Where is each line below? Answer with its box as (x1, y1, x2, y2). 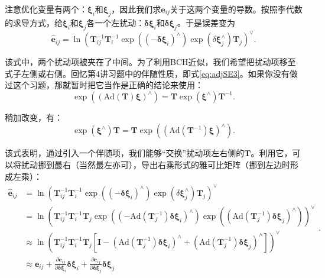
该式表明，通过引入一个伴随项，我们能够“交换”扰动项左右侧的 (5, 147, 245, 159)
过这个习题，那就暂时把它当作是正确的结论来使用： (5, 79, 203, 91)
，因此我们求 (111, 3, 161, 15)
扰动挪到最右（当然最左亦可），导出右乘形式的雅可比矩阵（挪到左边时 (21, 159, 290, 171)
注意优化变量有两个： (5, 3, 87, 15)
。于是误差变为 (177, 16, 235, 28)
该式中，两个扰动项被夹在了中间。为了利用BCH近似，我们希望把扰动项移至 (5, 56, 296, 68)
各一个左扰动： (86, 16, 145, 28)
